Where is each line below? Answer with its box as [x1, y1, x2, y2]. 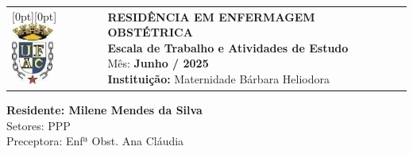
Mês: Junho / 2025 [107, 55, 209, 71]
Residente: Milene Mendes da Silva [6, 102, 203, 118]
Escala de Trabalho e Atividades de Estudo [107, 39, 349, 56]
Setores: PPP [6, 117, 71, 133]
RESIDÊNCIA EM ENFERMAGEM [107, 8, 315, 25]
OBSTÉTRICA [107, 24, 193, 40]
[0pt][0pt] [12, 7, 57, 24]
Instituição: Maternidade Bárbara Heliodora [107, 71, 330, 87]
